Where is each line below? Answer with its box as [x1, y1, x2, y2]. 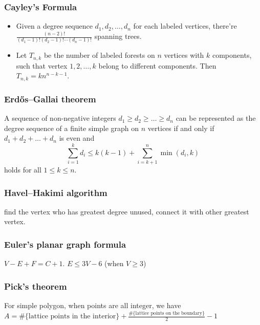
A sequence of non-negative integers [4, 113, 116, 123]
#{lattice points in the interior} [19, 313, 120, 320]
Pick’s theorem [4, 279, 67, 292]
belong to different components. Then [98, 60, 216, 71]
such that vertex [16, 60, 68, 71]
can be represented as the [176, 113, 256, 123]
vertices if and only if [147, 122, 214, 133]
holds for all [4, 164, 41, 175]
